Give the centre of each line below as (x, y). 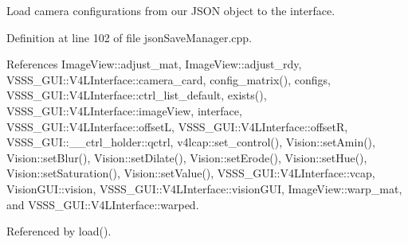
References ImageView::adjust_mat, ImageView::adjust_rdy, (154, 64)
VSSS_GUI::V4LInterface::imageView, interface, (124, 110)
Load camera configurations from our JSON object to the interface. (171, 10)
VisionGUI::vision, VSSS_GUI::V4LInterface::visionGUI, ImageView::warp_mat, (204, 188)
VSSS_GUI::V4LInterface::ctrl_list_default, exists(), (137, 95)
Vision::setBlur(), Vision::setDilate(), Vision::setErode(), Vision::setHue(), (187, 157)
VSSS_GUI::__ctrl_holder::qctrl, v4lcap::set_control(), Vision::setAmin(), (191, 142)
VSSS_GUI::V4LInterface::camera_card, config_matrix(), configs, (169, 79)
